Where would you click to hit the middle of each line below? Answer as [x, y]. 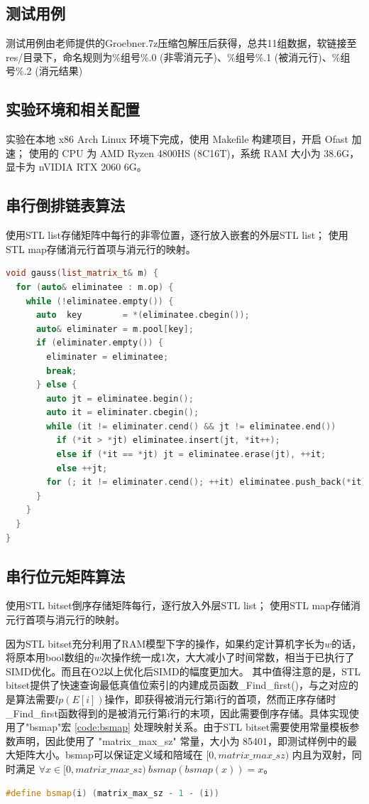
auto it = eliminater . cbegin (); [123, 413]
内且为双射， [322, 755]
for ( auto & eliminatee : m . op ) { [95, 287]
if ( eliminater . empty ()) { [100, 343]
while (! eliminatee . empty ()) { [100, 301]
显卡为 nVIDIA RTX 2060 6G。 [76, 167]
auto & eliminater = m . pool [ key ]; [115, 329]
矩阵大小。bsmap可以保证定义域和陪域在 [109, 755]
